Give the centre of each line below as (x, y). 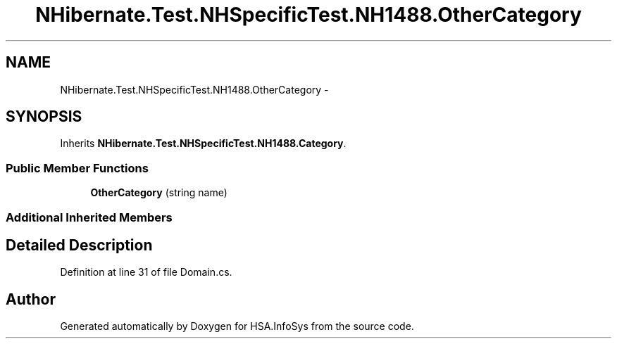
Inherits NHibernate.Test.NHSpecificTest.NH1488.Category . (203, 144)
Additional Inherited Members (89, 217)
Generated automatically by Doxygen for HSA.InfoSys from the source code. (237, 326)
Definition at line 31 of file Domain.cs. (146, 272)
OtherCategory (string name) (159, 193)
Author (31, 299)
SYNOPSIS (44, 117)
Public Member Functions (77, 168)
